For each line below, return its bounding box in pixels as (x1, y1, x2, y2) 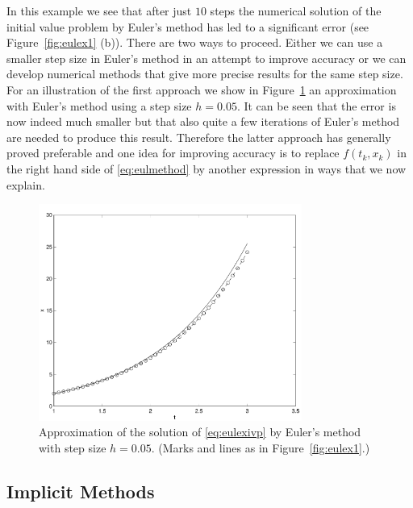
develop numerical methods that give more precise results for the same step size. (6, 65, 403, 82)
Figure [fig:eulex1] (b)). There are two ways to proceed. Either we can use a (6, 34, 383, 51)
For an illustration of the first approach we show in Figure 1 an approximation (6, 81, 397, 98)
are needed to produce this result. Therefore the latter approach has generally (6, 128, 391, 145)
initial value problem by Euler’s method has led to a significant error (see (6, 18, 369, 35)
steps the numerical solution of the (210, 2, 382, 19)
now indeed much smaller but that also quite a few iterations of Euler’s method (6, 113, 400, 130)
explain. (6, 176, 45, 193)
